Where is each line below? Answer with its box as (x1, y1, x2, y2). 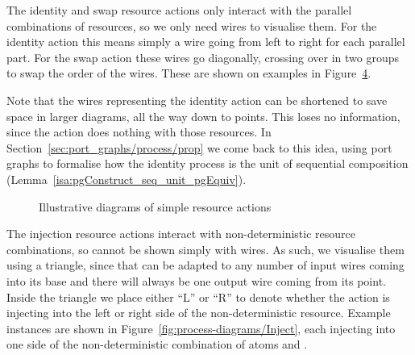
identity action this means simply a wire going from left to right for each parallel (6, 33, 405, 50)
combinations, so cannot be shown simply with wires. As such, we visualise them (6, 240, 405, 257)
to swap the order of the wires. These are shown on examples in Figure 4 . (6, 65, 371, 81)
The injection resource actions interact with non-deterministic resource (6, 225, 355, 242)
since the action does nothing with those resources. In (6, 123, 272, 140)
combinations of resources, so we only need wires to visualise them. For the (6, 17, 377, 34)
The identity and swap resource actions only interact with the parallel (6, 2, 352, 18)
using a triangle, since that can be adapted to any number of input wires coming (6, 257, 405, 274)
